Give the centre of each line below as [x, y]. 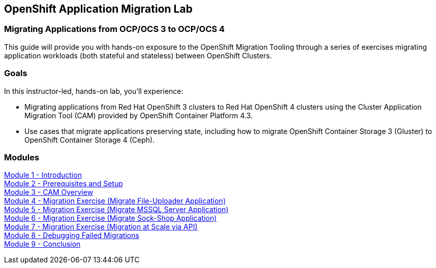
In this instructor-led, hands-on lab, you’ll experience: [94, 91]
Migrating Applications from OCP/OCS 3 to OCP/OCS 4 [115, 29]
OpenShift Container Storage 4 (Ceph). [90, 140]
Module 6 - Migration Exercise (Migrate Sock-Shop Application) [111, 218]
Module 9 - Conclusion [42, 244]
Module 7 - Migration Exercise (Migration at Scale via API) [101, 227]
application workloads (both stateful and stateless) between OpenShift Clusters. [138, 55]
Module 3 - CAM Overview [49, 192]
